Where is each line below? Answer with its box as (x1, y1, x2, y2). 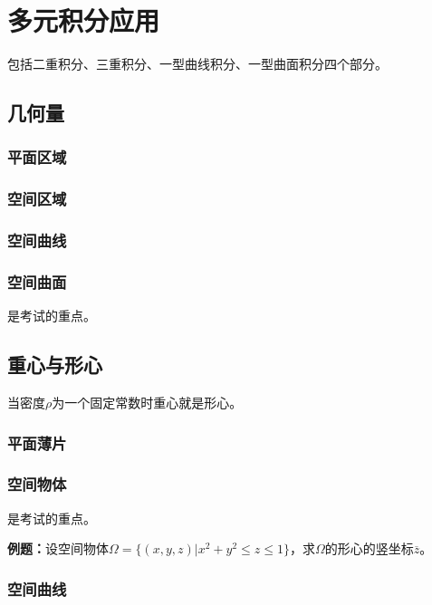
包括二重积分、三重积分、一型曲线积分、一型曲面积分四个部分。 (7, 54, 388, 73)
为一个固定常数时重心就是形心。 (52, 393, 243, 412)
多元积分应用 (7, 2, 160, 39)
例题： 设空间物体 (7, 539, 109, 558)
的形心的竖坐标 (324, 539, 414, 558)
